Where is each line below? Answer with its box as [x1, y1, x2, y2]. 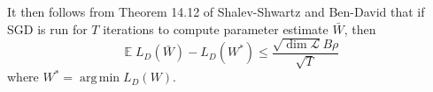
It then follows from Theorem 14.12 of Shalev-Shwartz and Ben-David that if [7, 3, 425, 20]
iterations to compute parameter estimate [103, 19, 329, 38]
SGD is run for [7, 19, 88, 38]
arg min [79, 72, 120, 85]
